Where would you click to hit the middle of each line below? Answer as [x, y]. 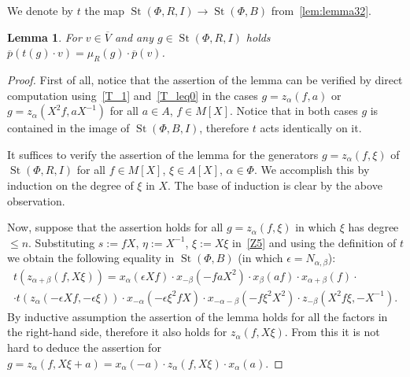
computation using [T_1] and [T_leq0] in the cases [133, 95]
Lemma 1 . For [44, 37]
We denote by [40, 10]
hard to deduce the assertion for [84, 347]
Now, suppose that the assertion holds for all [115, 227]
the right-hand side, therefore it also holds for [117, 332]
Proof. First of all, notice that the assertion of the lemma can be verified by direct [205, 79]
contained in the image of [68, 128]
